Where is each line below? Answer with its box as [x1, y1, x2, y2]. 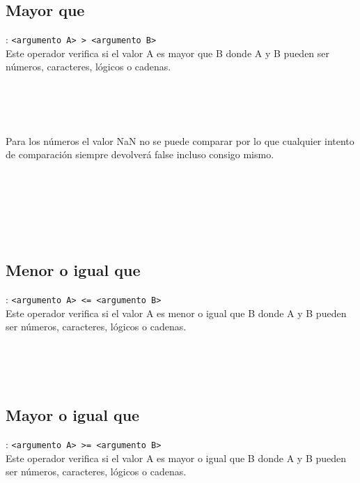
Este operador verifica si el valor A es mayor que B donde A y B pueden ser [6, 45, 330, 60]
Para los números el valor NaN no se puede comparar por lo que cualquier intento [6, 133, 354, 148]
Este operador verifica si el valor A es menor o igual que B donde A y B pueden [6, 305, 347, 320]
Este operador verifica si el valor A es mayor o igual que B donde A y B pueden [6, 450, 347, 465]
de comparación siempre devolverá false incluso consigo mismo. [6, 147, 274, 162]
